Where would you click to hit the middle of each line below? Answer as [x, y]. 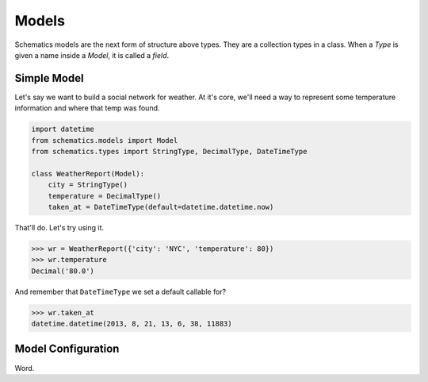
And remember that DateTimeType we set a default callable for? [120, 291]
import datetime [63, 129]
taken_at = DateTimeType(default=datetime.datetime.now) [161, 207]
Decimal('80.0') [63, 271]
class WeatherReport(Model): [88, 174]
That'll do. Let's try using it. [59, 227]
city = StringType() [88, 185]
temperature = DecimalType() [105, 196]
